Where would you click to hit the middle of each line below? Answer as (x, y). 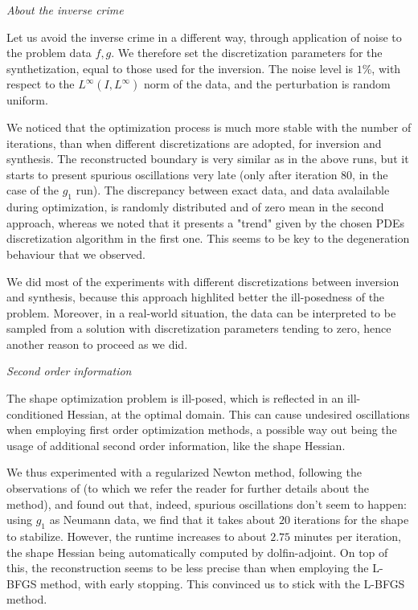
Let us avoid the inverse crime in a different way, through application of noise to (204, 37)
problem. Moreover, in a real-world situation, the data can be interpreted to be (201, 312)
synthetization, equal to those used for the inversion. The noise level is (180, 68)
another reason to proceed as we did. (97, 344)
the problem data (49, 53)
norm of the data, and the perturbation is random (267, 84)
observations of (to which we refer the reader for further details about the (188, 488)
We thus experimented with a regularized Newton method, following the (184, 472)
